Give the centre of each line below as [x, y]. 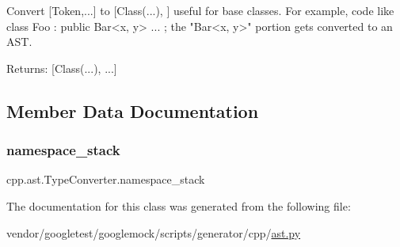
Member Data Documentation [133, 110]
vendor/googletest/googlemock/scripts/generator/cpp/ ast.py [154, 232]
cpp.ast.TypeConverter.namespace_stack [106, 179]
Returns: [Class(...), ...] [62, 68]
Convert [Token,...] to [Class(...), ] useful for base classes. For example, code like [200, 10]
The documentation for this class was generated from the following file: [179, 205]
